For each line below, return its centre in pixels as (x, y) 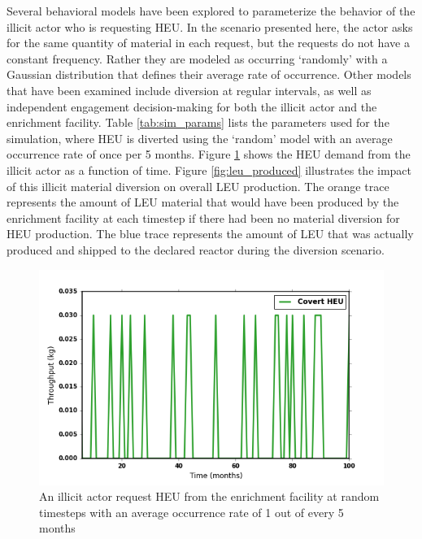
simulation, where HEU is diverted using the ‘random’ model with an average (200, 138)
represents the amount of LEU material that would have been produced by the (203, 202)
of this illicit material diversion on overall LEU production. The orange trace (198, 186)
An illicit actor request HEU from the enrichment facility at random (209, 496)
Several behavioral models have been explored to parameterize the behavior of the (211, 11)
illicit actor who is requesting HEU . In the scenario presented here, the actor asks (210, 26)
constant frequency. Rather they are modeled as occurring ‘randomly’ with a (197, 58)
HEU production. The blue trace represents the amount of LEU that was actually (210, 234)
